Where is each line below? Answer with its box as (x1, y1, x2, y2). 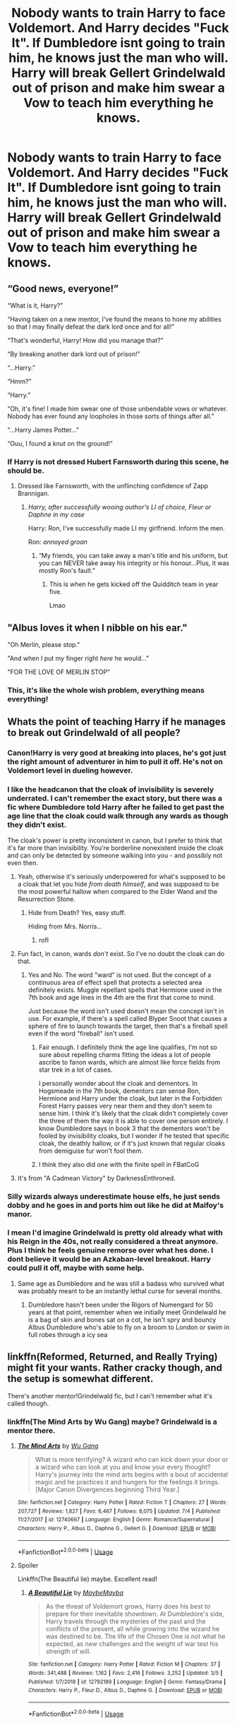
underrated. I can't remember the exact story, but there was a (7, 794, 222, 804)
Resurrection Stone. (17, 895, 75, 903)
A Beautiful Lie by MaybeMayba (28, 1589, 123, 1597)
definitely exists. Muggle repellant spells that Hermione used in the (28, 986, 222, 994)
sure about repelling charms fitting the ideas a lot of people (38, 1050, 212, 1059)
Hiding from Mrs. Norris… (28, 922, 102, 931)
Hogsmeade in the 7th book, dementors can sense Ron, (38, 1087, 201, 1095)
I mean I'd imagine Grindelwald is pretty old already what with (7, 1228, 224, 1237)
